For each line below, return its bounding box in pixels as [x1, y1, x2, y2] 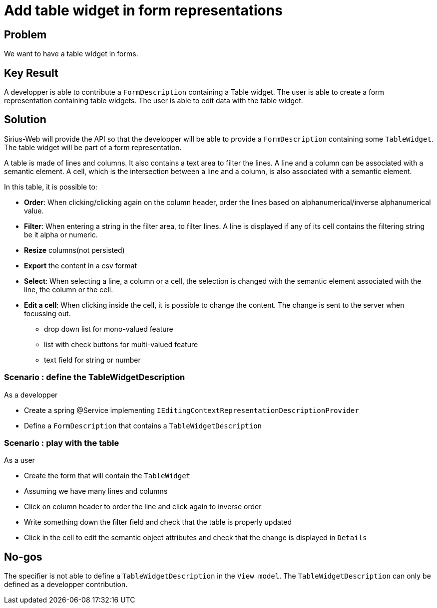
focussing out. [24, 309, 71, 318]
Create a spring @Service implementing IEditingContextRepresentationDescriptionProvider [24, 405, 359, 414]
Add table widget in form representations [4, 2, 283, 19]
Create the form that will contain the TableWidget [24, 471, 191, 480]
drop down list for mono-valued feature [44, 324, 173, 333]
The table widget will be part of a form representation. [4, 143, 182, 152]
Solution [4, 113, 46, 126]
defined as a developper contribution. [4, 580, 128, 589]
